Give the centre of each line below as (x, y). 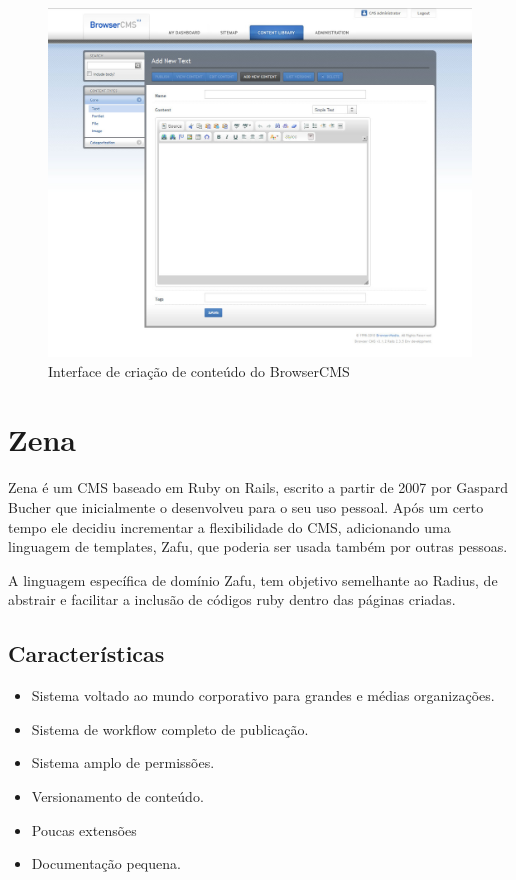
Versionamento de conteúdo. (117, 795)
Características (86, 653)
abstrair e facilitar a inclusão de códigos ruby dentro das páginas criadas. (232, 599)
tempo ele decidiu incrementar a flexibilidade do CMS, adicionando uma (229, 526)
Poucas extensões (84, 829)
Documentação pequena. (106, 863)
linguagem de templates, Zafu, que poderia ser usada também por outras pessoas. (258, 546)
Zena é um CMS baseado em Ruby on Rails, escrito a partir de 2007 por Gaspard (258, 487)
